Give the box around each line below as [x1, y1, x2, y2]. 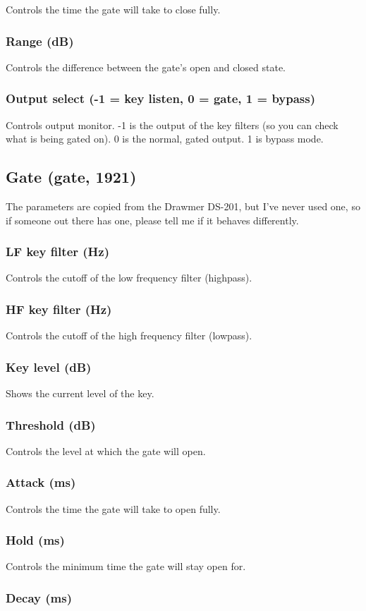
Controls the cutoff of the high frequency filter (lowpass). [6, 328, 252, 343]
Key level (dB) [6, 358, 92, 375]
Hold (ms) [6, 531, 65, 549]
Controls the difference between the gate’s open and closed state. [6, 59, 286, 74]
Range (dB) [6, 32, 74, 49]
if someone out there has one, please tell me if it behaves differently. [6, 212, 299, 227]
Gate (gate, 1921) [6, 166, 137, 188]
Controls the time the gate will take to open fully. [6, 501, 221, 516]
